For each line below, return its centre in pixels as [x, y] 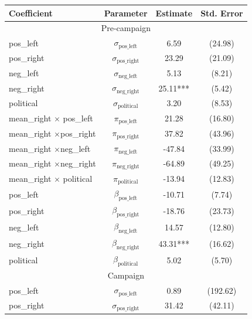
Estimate [174, 13]
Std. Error [222, 13]
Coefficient [31, 13]
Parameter [126, 13]
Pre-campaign [126, 28]
